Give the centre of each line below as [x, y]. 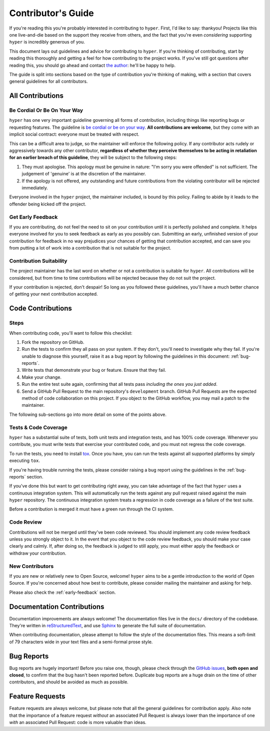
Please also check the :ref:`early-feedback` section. [62, 592]
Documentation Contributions [57, 606]
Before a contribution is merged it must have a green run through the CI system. [91, 509]
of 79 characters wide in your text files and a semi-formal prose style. [81, 642]
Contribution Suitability [38, 261]
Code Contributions [41, 308]
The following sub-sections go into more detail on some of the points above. [88, 414]
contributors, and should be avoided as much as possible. [69, 682]
